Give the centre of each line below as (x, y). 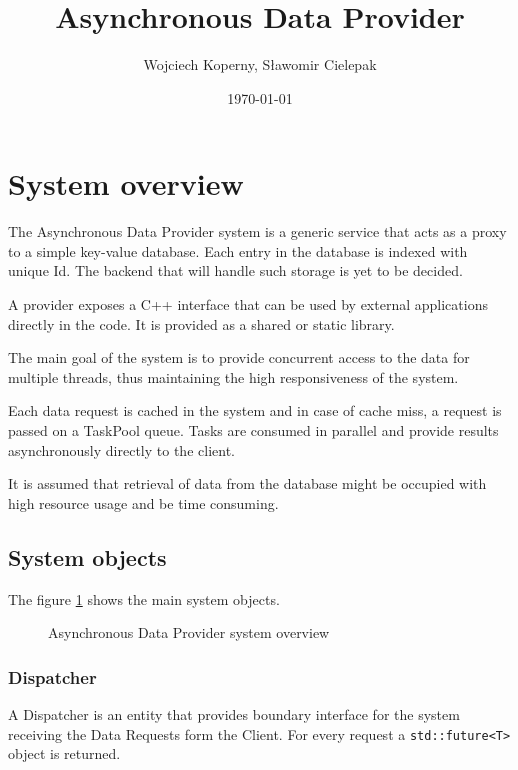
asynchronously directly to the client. (121, 449)
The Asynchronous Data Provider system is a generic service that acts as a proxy (257, 231)
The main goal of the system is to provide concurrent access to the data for (239, 357)
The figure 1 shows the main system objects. (144, 598)
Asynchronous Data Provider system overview (189, 632)
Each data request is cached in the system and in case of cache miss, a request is (255, 410)
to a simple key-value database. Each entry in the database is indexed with (238, 250)
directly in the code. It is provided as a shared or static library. (201, 323)
